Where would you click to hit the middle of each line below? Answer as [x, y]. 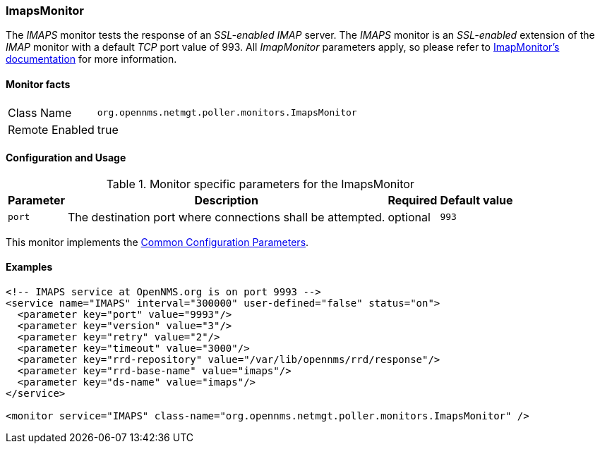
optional [409, 217]
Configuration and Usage [66, 158]
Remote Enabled [51, 129]
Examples [29, 267]
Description [226, 200]
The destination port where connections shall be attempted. [226, 217]
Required [413, 200]
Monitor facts [38, 84]
